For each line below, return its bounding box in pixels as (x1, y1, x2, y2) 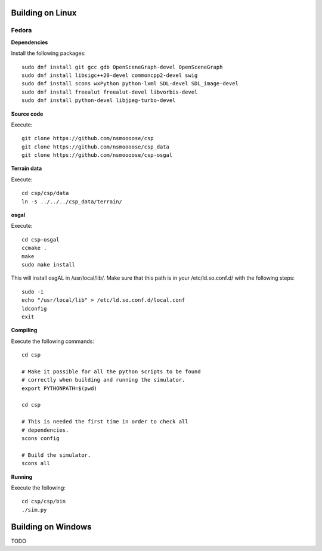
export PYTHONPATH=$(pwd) (21, 385, 98, 392)
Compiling (11, 327, 38, 334)
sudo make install (21, 261, 76, 268)
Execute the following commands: (11, 338, 95, 345)
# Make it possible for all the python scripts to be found (21, 368, 201, 375)
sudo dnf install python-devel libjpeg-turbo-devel (21, 97, 176, 104)
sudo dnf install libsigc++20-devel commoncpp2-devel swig (21, 72, 198, 79)
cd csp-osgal (21, 236, 60, 243)
